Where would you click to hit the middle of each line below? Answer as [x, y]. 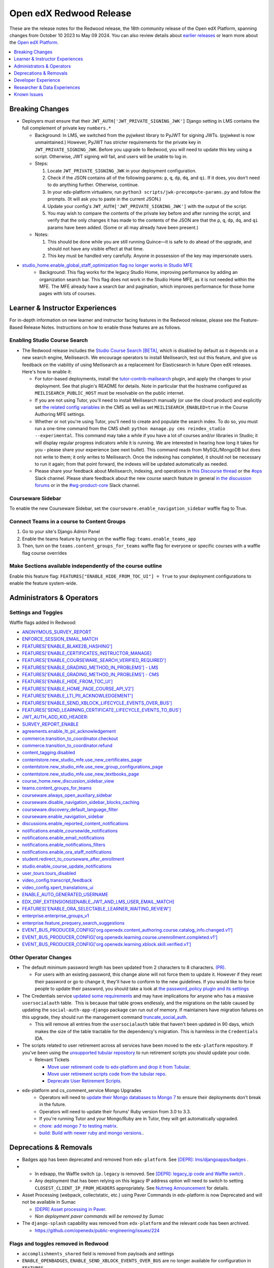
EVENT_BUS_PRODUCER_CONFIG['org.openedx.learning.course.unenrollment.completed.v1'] [120, 937]
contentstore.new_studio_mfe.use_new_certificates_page [82, 760]
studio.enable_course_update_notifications [67, 866]
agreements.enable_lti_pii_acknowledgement [69, 731]
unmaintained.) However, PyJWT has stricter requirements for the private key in [118, 143]
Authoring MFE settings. [60, 414]
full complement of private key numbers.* [67, 128]
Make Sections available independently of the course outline [86, 566]
